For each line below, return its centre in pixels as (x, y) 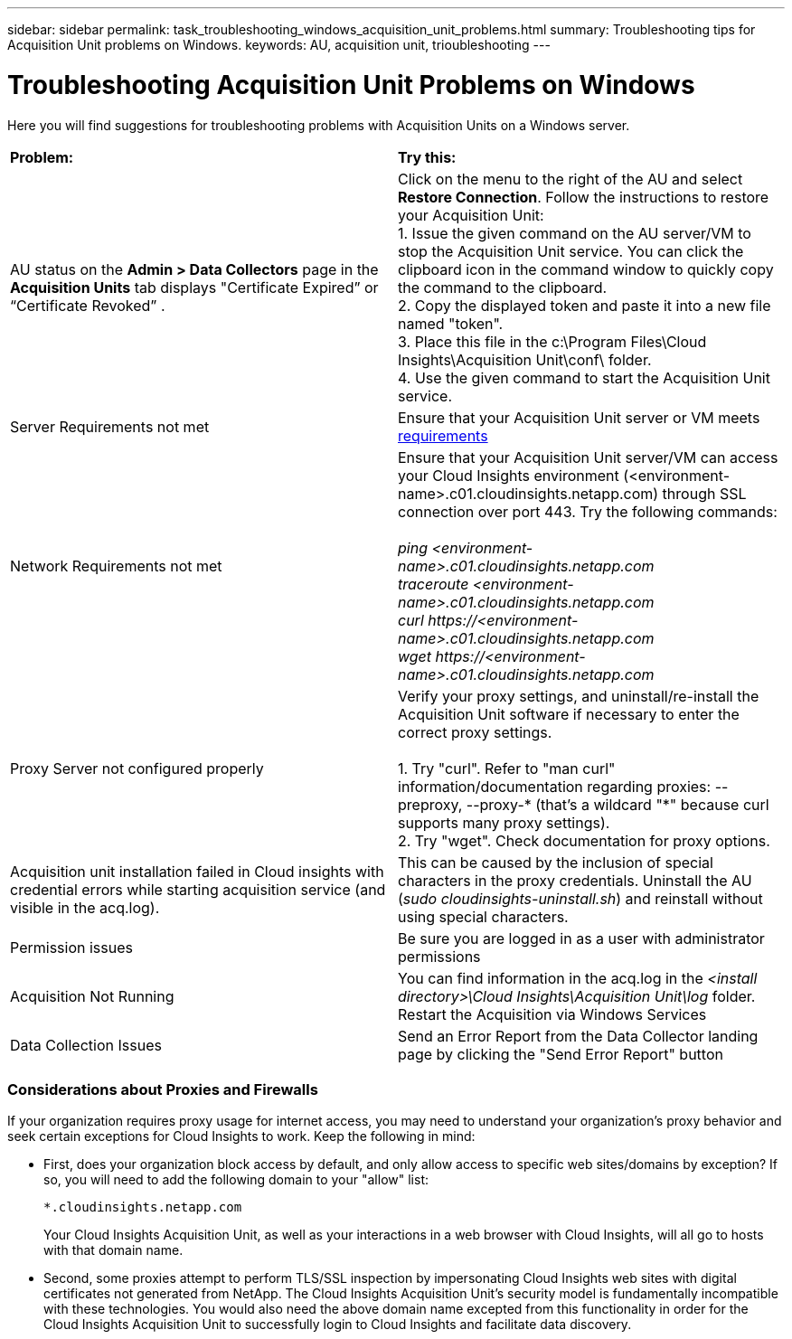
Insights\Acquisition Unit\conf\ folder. (525, 359)
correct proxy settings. (475, 732)
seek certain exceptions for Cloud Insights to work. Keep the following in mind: (241, 1136)
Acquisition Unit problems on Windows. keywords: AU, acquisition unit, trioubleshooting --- (279, 45)
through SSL (704, 493)
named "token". (451, 323)
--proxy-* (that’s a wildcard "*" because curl (618, 804)
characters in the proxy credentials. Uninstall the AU (575, 880)
